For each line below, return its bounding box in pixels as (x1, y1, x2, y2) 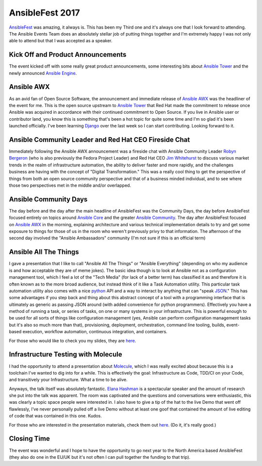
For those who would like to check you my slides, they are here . (9, 338, 136, 343)
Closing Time (9, 434, 50, 443)
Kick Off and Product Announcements (9, 51, 127, 59)
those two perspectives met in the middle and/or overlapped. (9, 182, 131, 188)
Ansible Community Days (9, 195, 88, 203)
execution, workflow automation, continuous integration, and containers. (22, 329, 167, 335)
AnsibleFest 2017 (9, 7, 80, 18)
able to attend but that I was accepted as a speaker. (9, 38, 113, 44)
